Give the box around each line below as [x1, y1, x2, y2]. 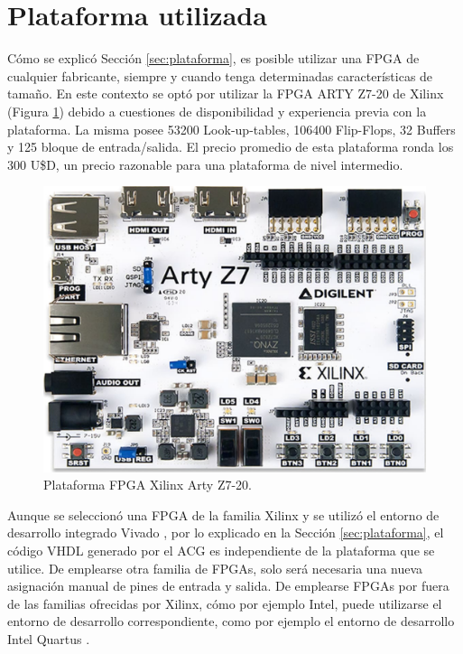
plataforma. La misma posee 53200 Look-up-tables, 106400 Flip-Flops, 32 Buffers [7, 119, 456, 138]
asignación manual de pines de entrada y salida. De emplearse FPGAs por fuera [7, 576, 449, 595]
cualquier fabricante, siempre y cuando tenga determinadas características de [7, 66, 433, 85]
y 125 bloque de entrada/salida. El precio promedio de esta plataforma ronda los [7, 137, 454, 156]
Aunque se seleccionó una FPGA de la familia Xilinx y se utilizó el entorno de [7, 505, 440, 524]
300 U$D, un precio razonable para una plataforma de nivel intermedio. [7, 154, 403, 173]
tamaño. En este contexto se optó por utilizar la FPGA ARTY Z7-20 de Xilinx [7, 84, 444, 103]
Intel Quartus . [7, 629, 90, 648]
